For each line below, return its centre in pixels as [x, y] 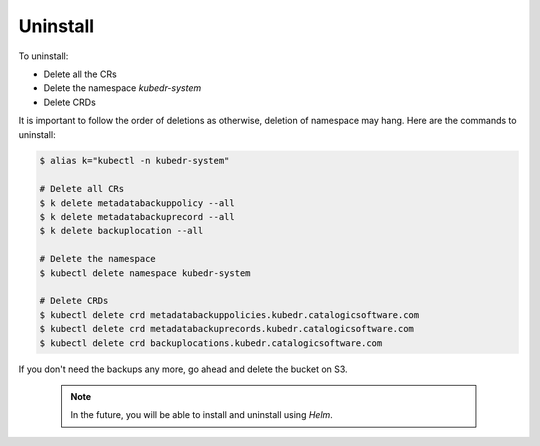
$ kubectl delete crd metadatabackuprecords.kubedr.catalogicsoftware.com [227, 329]
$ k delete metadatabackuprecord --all [137, 217]
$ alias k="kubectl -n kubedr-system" [134, 161]
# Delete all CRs [82, 189]
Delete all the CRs [80, 74]
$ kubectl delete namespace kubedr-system [145, 273]
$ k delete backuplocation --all [121, 231]
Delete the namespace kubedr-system [122, 88]
